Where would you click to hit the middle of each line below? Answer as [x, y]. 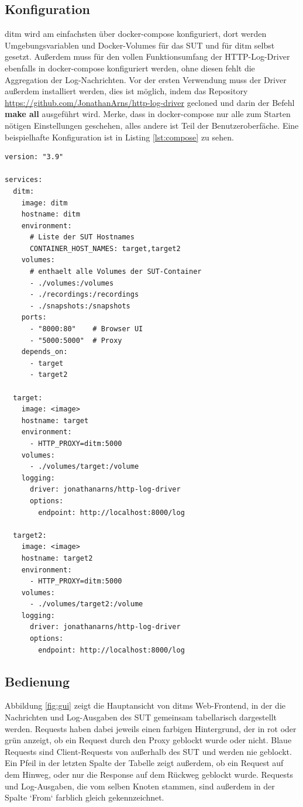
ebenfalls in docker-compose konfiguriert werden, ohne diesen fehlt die [130, 68]
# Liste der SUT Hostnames [82, 237]
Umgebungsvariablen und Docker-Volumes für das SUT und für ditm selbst [140, 45]
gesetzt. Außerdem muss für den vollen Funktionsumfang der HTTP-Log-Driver [147, 56]
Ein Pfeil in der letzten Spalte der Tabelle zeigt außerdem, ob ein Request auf [144, 763]
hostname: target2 [57, 558]
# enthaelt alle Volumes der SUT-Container [116, 272]
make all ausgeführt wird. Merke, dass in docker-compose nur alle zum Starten [148, 114]
